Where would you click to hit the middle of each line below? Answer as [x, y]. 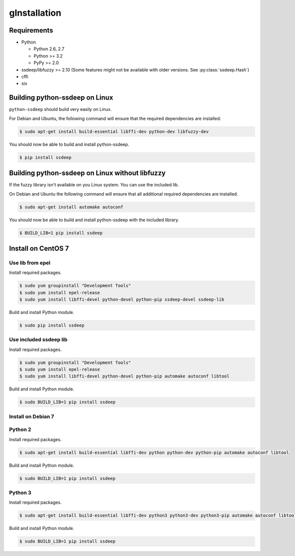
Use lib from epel [30, 263]
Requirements [31, 30]
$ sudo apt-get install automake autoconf [71, 207]
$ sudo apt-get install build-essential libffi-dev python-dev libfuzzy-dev [114, 131]
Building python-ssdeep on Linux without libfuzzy [87, 173]
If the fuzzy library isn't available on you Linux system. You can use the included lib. [94, 185]
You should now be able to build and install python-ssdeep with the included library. [94, 220]
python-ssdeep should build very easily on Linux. [60, 109]
